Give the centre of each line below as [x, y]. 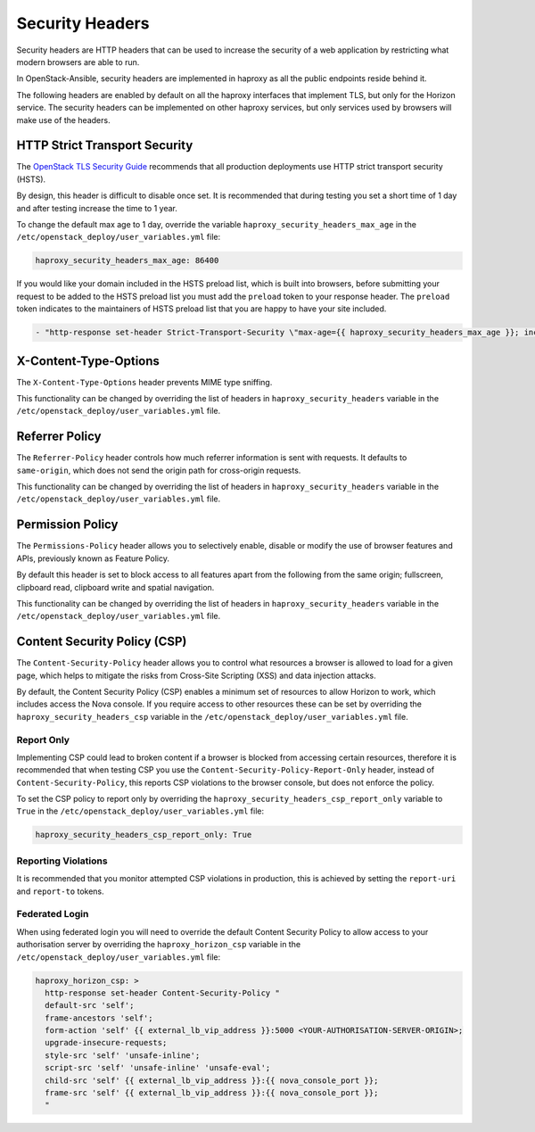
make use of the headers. [63, 120]
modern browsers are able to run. [78, 62]
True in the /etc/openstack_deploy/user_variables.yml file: [140, 811]
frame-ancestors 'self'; [99, 1018]
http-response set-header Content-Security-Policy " [162, 993]
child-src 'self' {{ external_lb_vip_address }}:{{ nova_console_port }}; [212, 1080]
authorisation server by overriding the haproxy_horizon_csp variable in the [159, 945]
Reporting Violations [62, 861]
